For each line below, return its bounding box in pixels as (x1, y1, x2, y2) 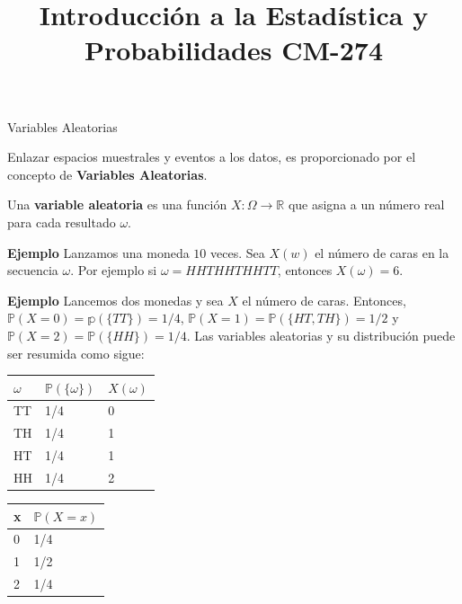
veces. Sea (210, 243, 265, 262)
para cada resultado (7, 212, 116, 231)
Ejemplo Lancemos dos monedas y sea (7, 290, 224, 309)
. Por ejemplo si (70, 261, 157, 280)
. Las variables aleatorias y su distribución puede (186, 325, 456, 344)
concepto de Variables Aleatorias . (7, 164, 208, 183)
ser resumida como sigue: (7, 343, 145, 362)
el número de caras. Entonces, (242, 290, 406, 309)
